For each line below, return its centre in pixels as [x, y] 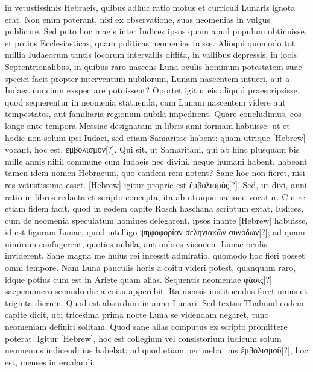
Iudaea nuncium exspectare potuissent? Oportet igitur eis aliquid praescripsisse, [152, 90]
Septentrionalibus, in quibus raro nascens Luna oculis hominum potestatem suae [153, 66]
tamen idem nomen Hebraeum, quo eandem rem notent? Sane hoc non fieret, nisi [155, 173]
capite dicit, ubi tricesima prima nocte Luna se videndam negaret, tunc [137, 314]
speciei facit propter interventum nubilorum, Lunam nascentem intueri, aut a [147, 78]
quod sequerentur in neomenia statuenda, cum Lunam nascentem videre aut [145, 102]
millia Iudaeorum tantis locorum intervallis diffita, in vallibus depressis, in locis [151, 55]
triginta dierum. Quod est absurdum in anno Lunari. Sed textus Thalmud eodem [154, 302]
